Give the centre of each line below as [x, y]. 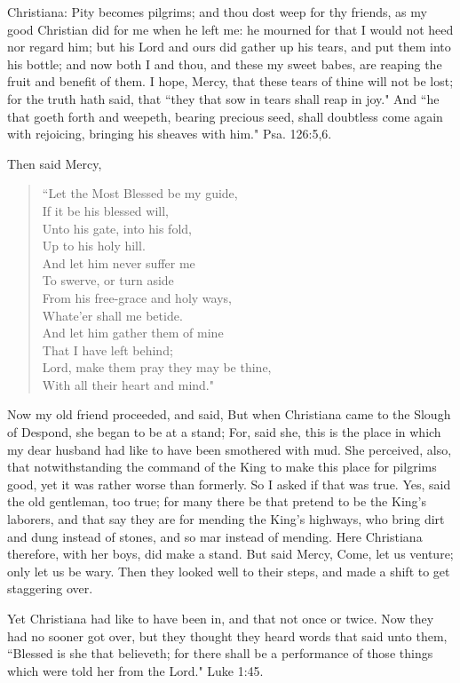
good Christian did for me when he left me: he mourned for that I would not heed [230, 29]
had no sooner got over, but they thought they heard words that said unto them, [227, 635]
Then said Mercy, [55, 163]
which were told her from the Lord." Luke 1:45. [135, 670]
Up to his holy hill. [94, 246]
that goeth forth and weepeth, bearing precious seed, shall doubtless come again [225, 116]
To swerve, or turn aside [108, 280]
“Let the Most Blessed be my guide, [140, 193]
